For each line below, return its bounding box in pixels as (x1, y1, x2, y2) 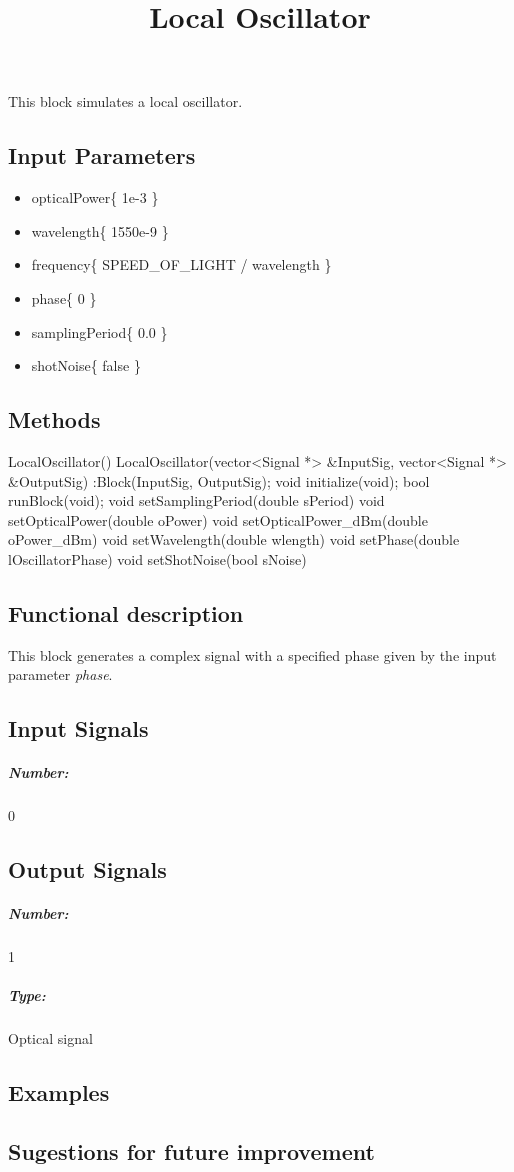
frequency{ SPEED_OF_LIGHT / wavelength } (31, 254, 332, 275)
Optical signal (8, 1028, 93, 1049)
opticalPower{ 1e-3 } (31, 187, 159, 208)
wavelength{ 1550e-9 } (31, 220, 169, 241)
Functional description (8, 597, 244, 628)
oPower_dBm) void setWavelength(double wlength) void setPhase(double (8, 529, 460, 550)
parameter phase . (8, 664, 113, 685)
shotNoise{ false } (31, 355, 141, 376)
